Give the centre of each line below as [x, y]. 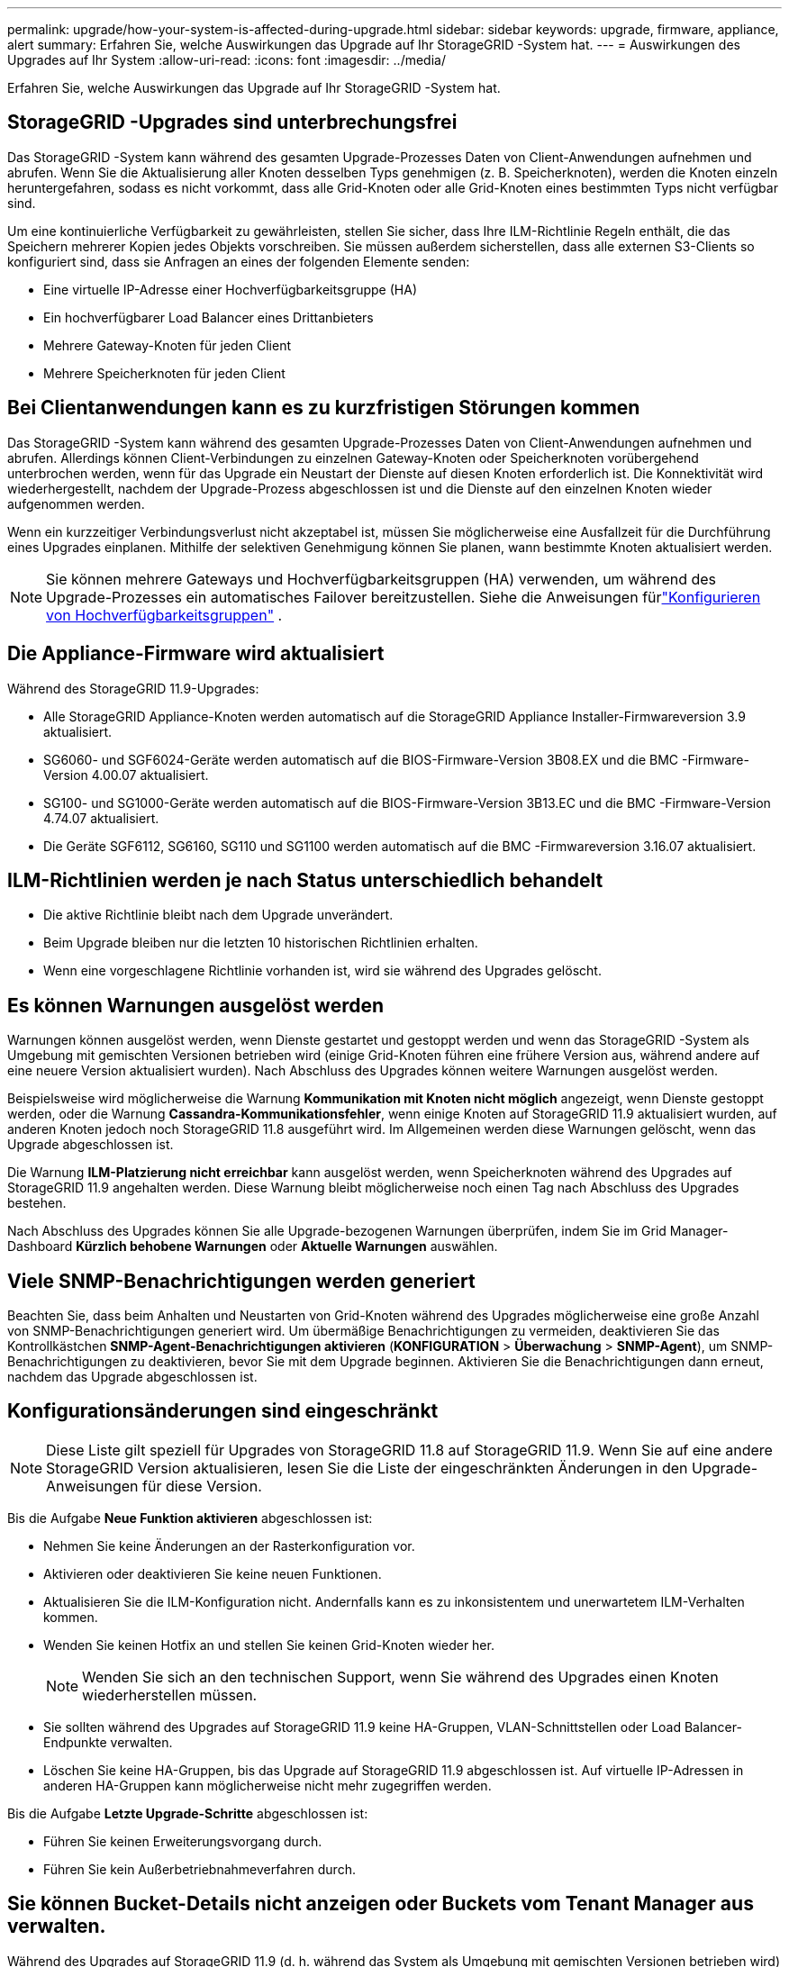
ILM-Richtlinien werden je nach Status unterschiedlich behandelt [305, 880]
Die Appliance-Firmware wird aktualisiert [196, 654]
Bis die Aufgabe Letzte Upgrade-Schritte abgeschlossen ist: [188, 1813]
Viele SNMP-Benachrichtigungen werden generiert [241, 1281]
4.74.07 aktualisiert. [101, 818]
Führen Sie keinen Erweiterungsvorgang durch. [183, 1841]
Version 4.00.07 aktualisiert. [126, 775]
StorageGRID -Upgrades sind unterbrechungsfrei [232, 122]
